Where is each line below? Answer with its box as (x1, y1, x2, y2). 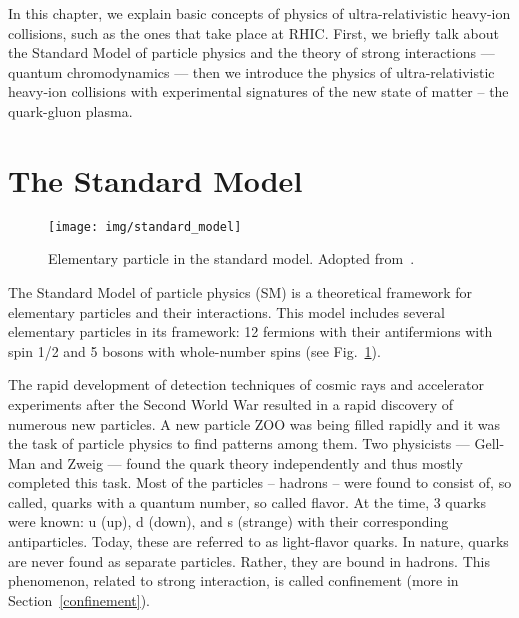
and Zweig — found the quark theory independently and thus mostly (40, 452, 463, 473)
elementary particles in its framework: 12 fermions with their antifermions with (8, 321, 493, 342)
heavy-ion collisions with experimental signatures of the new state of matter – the (8, 81, 509, 102)
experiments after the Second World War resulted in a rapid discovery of (8, 393, 454, 414)
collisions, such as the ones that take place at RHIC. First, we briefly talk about (8, 22, 499, 43)
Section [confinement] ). (8, 589, 150, 610)
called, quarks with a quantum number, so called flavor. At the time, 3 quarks (8, 491, 486, 512)
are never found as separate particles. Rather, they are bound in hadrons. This (8, 550, 490, 571)
